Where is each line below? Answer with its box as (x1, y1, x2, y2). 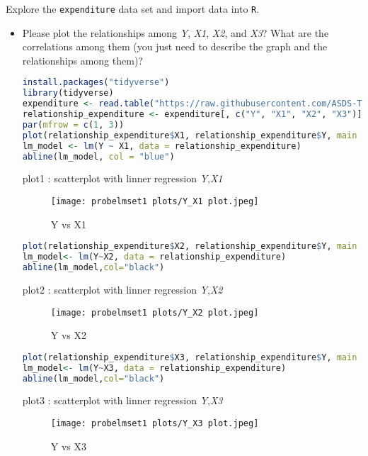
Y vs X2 (50, 328, 87, 343)
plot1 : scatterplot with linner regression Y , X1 (22, 171, 223, 186)
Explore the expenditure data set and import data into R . (6, 1, 260, 16)
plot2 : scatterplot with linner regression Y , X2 (22, 282, 223, 296)
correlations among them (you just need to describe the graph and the (22, 39, 328, 54)
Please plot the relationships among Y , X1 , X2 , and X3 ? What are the (22, 25, 329, 40)
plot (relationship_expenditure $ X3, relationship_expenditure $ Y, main (22, 352, 357, 362)
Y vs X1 (50, 216, 87, 231)
